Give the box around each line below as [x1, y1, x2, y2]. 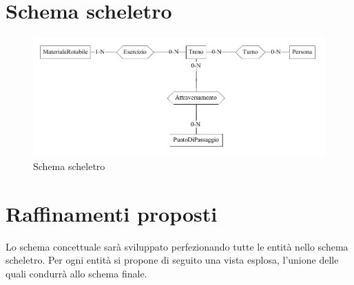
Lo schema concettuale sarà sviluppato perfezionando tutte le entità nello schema [6, 239, 348, 253]
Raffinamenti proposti [6, 199, 218, 227]
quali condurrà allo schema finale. [6, 266, 147, 280]
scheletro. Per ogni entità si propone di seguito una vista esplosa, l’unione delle [6, 253, 339, 267]
